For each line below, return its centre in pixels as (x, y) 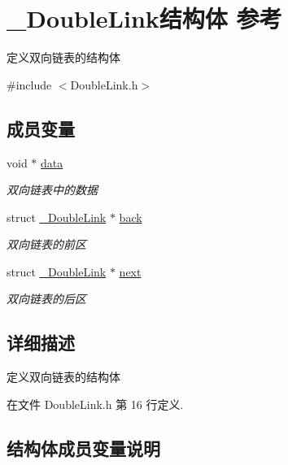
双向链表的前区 (46, 244)
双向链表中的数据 (52, 190)
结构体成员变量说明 (83, 448)
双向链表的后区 (46, 299)
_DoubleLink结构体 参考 (144, 18)
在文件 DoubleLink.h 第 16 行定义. (95, 404)
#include (29, 84)
